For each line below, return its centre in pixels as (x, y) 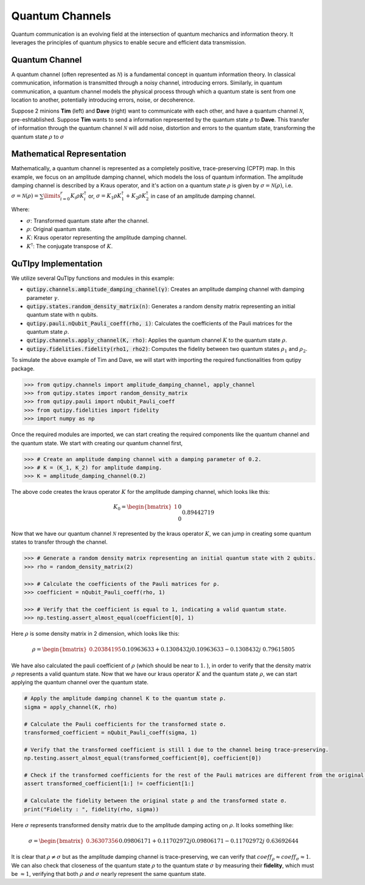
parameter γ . (43, 297)
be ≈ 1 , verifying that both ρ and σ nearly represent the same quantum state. (109, 873)
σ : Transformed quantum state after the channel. (88, 220)
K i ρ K (77, 196)
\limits (52, 196)
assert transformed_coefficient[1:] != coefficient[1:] (109, 784)
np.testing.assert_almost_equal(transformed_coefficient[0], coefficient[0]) (143, 758)
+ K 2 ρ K (136, 196)
